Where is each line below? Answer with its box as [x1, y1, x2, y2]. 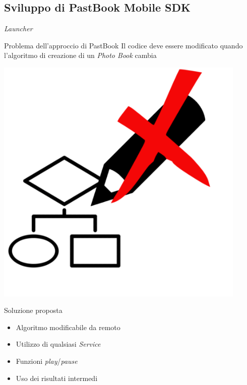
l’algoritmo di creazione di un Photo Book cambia [4, 50, 157, 60]
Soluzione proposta [4, 305, 63, 315]
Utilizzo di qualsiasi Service [16, 339, 101, 349]
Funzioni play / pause [16, 355, 78, 366]
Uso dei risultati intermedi [16, 372, 98, 383]
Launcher [4, 23, 33, 34]
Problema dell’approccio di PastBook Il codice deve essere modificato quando [4, 40, 243, 50]
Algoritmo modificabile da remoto [16, 322, 120, 332]
